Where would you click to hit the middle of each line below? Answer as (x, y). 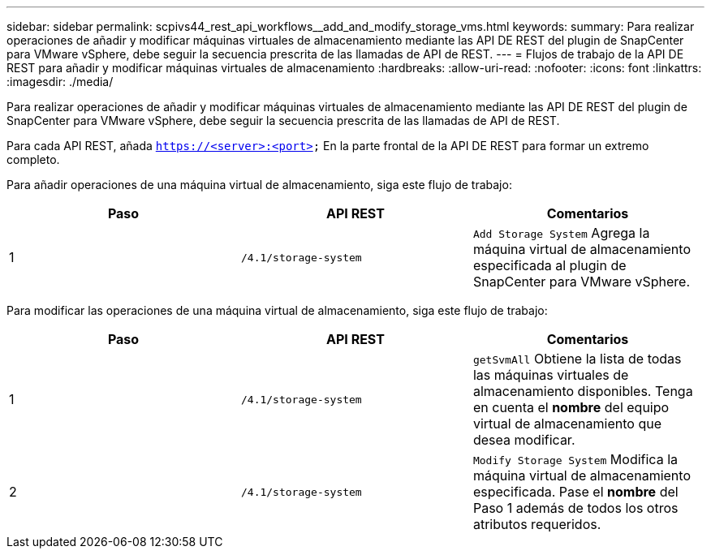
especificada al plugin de (549, 265)
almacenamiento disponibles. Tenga (583, 391)
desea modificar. (524, 440)
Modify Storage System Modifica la (575, 459)
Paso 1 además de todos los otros (575, 508)
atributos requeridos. (537, 524)
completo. (33, 159)
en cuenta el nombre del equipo (571, 407)
